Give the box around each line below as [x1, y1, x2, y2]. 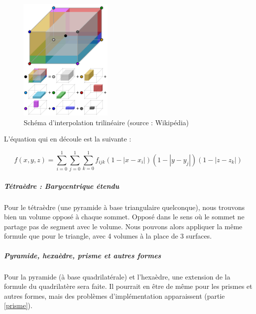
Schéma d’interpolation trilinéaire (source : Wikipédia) [24, 117, 189, 127]
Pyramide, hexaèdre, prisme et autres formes [4, 250, 161, 260]
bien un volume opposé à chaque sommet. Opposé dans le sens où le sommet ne [4, 211, 245, 222]
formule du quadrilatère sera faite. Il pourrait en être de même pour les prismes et [4, 281, 253, 291]
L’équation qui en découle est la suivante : [4, 134, 131, 144]
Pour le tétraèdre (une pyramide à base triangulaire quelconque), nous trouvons [4, 202, 245, 212]
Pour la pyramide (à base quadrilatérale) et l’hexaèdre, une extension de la [4, 271, 230, 281]
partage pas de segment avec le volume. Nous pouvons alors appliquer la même [4, 221, 243, 231]
